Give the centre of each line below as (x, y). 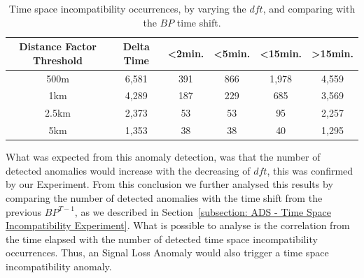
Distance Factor (58, 46)
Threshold (58, 60)
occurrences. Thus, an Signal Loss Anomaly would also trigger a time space (167, 253)
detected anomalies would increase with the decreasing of (128, 170)
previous (24, 211)
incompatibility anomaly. (59, 266)
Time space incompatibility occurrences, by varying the (127, 8)
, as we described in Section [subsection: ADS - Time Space (203, 211)
